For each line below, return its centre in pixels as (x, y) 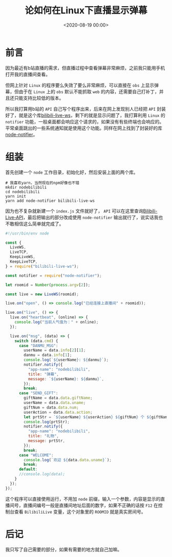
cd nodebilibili (23, 192)
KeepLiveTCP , (24, 262)
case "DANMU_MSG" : (38, 346)
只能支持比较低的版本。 (39, 98)
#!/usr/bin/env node (27, 233)
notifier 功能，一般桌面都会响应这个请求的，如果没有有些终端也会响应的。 (85, 121)
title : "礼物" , (44, 436)
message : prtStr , (47, 441)
